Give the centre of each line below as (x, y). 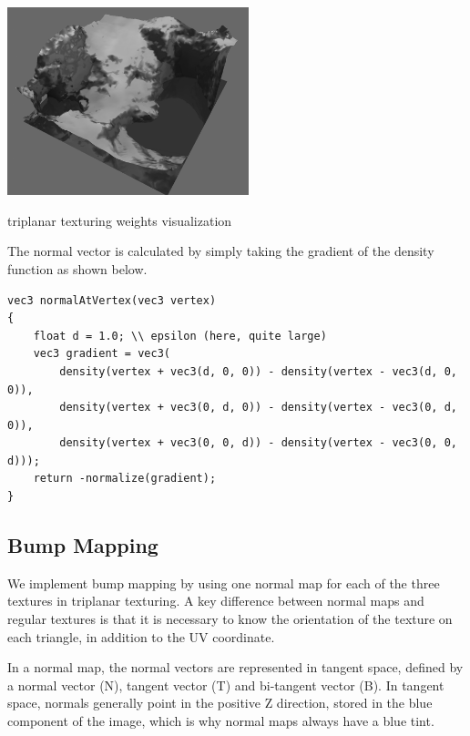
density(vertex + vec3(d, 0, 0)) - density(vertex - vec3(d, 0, (258, 371)
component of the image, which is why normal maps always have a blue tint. (221, 721)
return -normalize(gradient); (125, 479)
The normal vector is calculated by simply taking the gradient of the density (221, 251)
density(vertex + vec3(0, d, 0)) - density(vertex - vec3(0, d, (258, 408)
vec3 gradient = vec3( (102, 354)
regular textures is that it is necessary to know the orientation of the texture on (230, 619)
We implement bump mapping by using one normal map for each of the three (224, 583)
